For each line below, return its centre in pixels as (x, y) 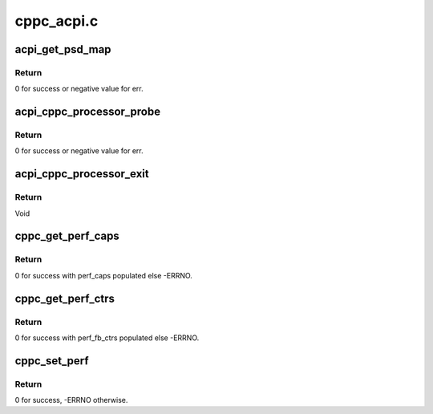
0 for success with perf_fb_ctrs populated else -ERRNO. (107, 338)
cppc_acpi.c (57, 21)
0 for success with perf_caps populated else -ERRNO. (103, 275)
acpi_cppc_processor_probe (87, 112)
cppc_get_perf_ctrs (65, 298)
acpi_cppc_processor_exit (82, 174)
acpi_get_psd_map (63, 49)
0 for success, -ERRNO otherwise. (71, 400)
